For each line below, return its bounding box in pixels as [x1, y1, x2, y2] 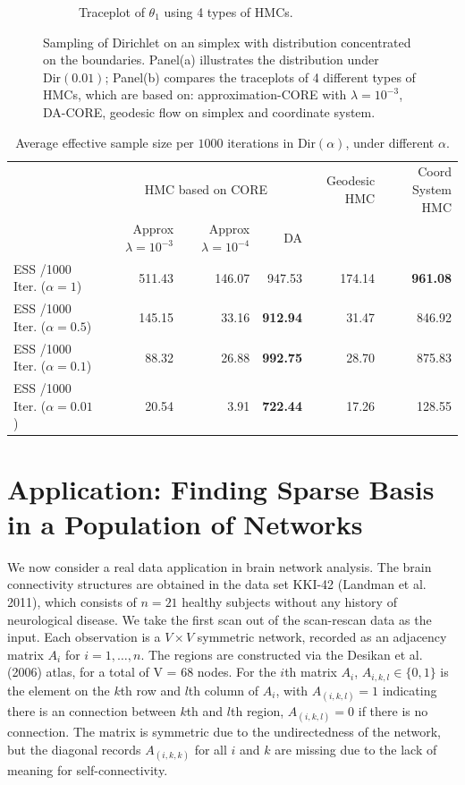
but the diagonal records [7, 739, 141, 758]
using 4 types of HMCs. [164, 3, 293, 21]
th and [186, 701, 224, 720]
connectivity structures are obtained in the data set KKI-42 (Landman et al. [7, 575, 427, 593]
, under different [345, 132, 435, 151]
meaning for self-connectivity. [7, 760, 168, 779]
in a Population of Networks [7, 505, 363, 542]
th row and [120, 680, 181, 699]
